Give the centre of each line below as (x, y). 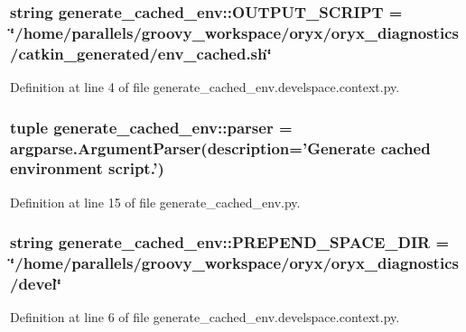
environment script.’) (87, 168)
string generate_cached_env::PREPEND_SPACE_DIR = (230, 242)
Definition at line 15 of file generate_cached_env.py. (155, 202)
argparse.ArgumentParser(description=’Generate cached (220, 148)
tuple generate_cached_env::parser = (151, 127)
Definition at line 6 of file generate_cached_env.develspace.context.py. (205, 317)
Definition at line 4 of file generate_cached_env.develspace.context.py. (205, 87)
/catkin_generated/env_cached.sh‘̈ (141, 53)
